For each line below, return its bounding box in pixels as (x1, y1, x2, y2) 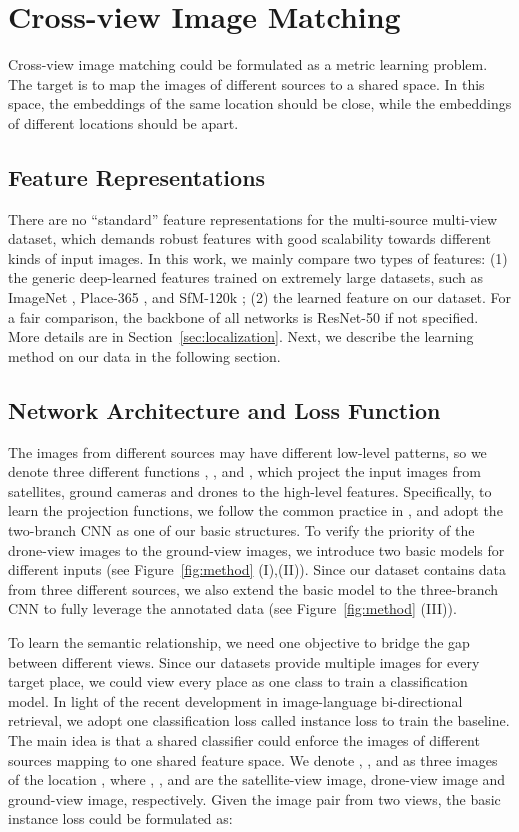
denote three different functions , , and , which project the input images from (8, 461, 481, 482)
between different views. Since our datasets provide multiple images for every (8, 651, 480, 672)
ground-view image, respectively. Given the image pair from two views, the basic (8, 788, 501, 809)
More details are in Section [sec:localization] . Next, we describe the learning (8, 326, 474, 347)
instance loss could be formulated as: (8, 808, 233, 829)
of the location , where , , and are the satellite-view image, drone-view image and (8, 769, 506, 790)
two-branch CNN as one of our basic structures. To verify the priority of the (8, 520, 475, 541)
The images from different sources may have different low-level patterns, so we (8, 441, 487, 462)
